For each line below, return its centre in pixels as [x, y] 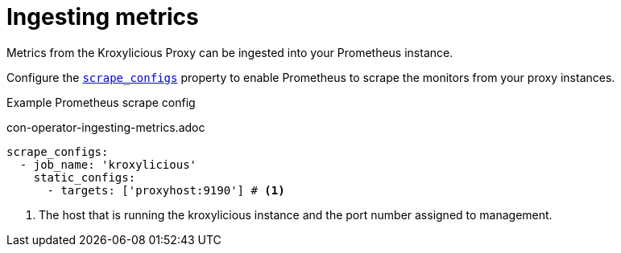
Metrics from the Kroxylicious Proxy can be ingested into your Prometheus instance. [230, 52]
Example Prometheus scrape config [101, 102]
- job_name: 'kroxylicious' [108, 164]
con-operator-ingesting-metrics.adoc [106, 127]
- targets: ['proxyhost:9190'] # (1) [166, 190]
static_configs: [85, 177]
